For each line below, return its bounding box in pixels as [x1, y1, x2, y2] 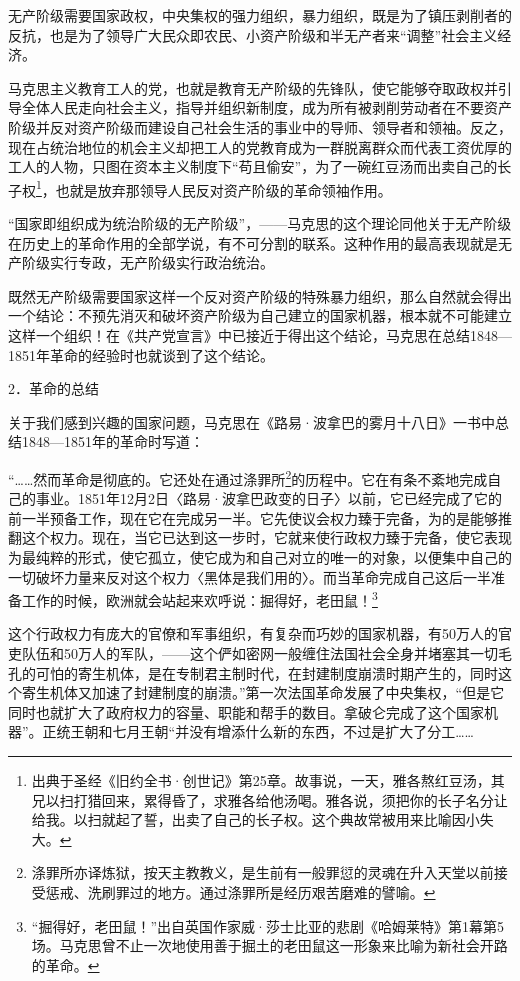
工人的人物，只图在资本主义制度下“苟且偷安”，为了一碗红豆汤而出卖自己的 [8, 156, 498, 177]
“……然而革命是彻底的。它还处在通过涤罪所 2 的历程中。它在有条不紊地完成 [8, 465, 488, 489]
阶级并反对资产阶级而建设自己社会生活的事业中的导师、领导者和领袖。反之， [8, 116, 512, 137]
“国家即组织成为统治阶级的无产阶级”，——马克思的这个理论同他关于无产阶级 [8, 213, 512, 233]
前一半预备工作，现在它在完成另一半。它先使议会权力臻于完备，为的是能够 [8, 507, 498, 528]
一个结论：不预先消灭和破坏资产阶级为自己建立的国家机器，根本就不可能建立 [8, 305, 512, 326]
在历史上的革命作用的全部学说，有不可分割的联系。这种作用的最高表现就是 [8, 232, 498, 253]
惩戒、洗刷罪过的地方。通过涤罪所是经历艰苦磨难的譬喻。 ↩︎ [45, 881, 436, 902]
